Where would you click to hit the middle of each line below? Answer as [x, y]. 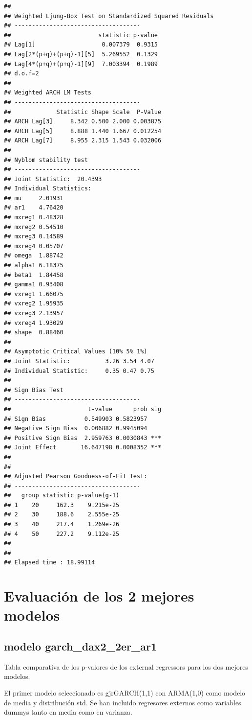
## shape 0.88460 [34, 333]
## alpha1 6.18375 [34, 266]
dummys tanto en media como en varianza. [68, 712]
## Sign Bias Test [34, 390]
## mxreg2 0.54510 [34, 227]
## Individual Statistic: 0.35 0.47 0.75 [79, 371]
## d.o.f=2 [21, 74]
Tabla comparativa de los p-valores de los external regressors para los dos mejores [126, 666]
